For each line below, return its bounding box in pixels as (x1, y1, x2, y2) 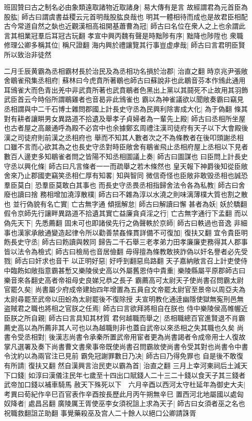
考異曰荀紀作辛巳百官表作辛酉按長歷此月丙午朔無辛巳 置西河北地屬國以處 (4, 389, 237, 399)
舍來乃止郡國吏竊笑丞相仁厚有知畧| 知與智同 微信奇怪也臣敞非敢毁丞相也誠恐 (4, 170, 248, 180)
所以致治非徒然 (4, 49, 51, 59)
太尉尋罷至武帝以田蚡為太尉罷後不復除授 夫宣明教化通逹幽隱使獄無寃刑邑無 (4, 293, 244, 304)
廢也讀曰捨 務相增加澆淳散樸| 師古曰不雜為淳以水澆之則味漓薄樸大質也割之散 (4, 189, 248, 199)
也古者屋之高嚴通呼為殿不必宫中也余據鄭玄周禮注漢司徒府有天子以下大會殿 (4, 123, 241, 133)
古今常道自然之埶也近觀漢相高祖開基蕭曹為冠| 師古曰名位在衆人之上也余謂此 (4, 21, 246, 31)
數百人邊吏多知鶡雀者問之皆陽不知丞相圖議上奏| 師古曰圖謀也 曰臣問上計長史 (4, 151, 248, 161)
